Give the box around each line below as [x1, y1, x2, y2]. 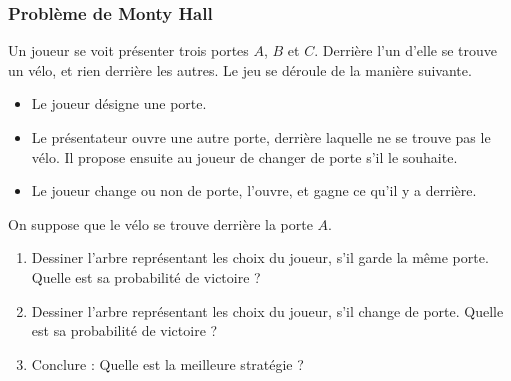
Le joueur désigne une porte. [31, 93, 207, 114]
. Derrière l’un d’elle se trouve [314, 40, 498, 61]
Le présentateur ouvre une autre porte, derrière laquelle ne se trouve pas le [31, 127, 491, 147]
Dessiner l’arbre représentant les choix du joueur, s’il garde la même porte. [31, 247, 489, 268]
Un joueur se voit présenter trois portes [8, 40, 249, 61]
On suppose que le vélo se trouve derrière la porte [8, 213, 313, 234]
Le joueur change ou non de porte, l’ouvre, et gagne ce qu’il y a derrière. [31, 180, 477, 201]
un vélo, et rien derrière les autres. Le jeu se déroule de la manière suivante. [8, 59, 472, 80]
